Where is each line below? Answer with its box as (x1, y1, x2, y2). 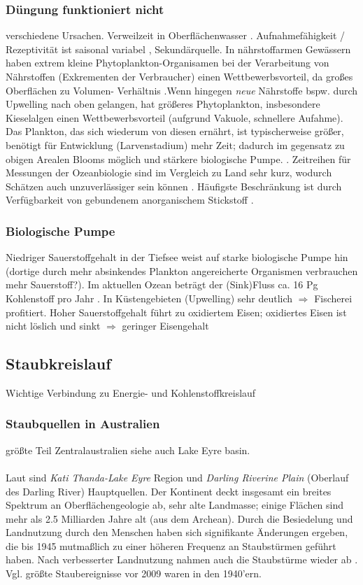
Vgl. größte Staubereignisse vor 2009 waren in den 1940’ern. (6, 566, 262, 581)
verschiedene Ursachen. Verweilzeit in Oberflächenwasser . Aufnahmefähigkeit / (6, 28, 346, 43)
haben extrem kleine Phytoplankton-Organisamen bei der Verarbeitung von (6, 55, 329, 70)
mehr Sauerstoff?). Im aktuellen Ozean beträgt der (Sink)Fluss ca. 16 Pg (6, 277, 318, 292)
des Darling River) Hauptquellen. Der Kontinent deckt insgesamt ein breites (6, 484, 332, 498)
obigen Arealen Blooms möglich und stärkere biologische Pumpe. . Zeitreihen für (6, 151, 351, 166)
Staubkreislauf (6, 353, 111, 374)
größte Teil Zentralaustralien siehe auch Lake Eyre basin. (6, 442, 250, 457)
